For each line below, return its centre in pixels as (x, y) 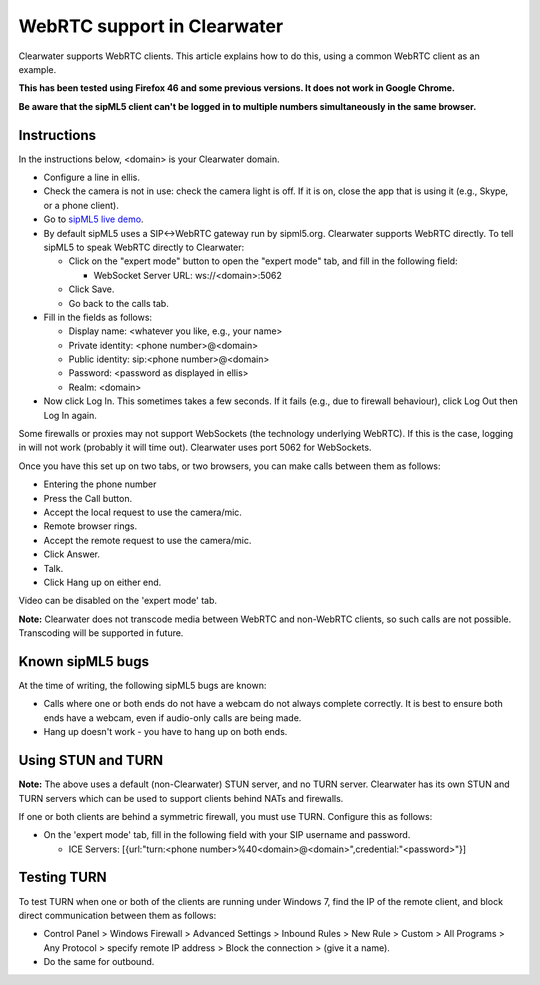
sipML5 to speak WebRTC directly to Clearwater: (144, 247)
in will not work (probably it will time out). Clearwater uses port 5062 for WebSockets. (195, 447)
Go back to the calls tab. (118, 303)
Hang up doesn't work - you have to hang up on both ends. (165, 732)
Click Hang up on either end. (102, 582)
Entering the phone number (100, 484)
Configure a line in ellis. (91, 177)
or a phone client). (81, 205)
